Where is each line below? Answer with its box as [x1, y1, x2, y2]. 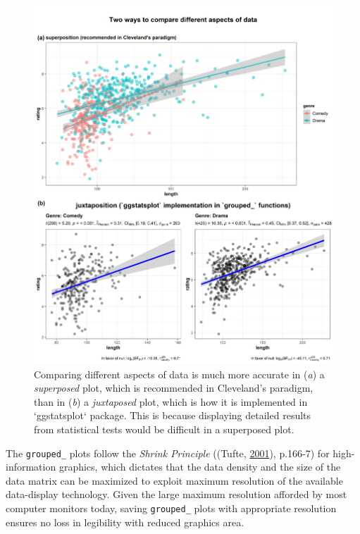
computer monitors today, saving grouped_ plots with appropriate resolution [6, 500, 337, 515]
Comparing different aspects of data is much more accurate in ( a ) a [34, 366, 325, 381]
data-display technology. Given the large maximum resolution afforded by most [6, 487, 347, 502]
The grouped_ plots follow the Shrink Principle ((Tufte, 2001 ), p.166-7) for [6, 445, 330, 460]
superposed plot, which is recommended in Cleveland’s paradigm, [34, 380, 314, 395]
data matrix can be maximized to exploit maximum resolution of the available [6, 473, 343, 488]
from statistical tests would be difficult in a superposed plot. [34, 421, 294, 436]
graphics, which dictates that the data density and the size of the [58, 459, 341, 474]
